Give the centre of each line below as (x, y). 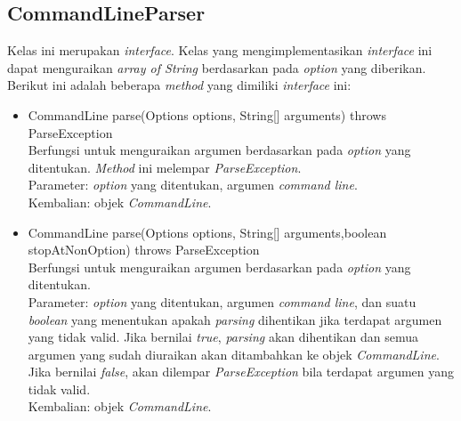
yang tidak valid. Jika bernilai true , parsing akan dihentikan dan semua (223, 337)
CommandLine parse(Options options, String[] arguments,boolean (207, 232)
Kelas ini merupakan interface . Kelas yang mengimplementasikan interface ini (220, 50)
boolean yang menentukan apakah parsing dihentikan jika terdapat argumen (235, 319)
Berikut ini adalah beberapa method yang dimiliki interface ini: (179, 85)
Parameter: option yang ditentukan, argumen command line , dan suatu (222, 301)
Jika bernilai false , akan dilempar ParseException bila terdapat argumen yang (241, 372)
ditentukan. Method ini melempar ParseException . (165, 167)
